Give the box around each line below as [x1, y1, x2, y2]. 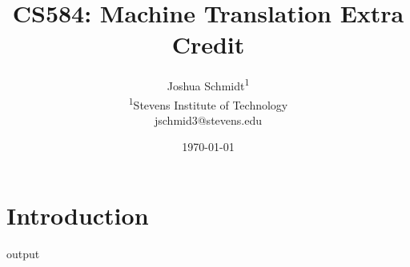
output [6, 245, 40, 261]
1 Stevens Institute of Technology [128, 94, 288, 113]
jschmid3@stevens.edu [154, 111, 262, 128]
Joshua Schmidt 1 [167, 75, 250, 94]
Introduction [6, 199, 149, 231]
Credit [171, 28, 245, 61]
